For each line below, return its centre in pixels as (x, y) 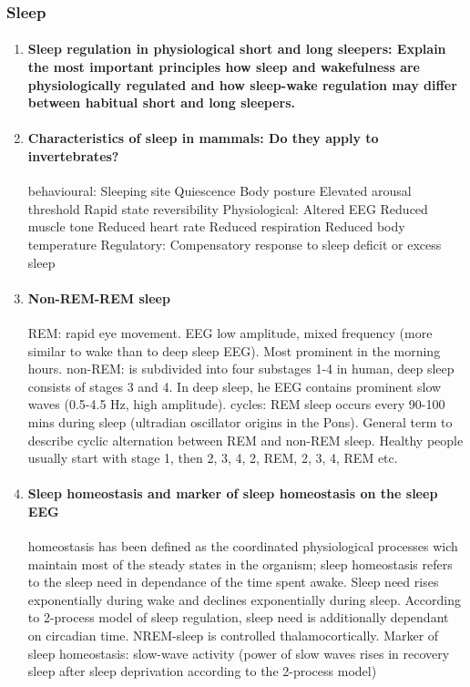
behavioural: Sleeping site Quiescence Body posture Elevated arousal (220, 191)
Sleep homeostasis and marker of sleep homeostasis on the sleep (233, 493)
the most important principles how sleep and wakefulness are (224, 67)
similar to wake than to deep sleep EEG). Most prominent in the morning (234, 350)
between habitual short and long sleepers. (162, 103)
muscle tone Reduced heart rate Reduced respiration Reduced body (216, 226)
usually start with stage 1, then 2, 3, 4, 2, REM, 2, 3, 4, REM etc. (213, 458)
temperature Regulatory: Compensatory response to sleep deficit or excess (235, 244)
